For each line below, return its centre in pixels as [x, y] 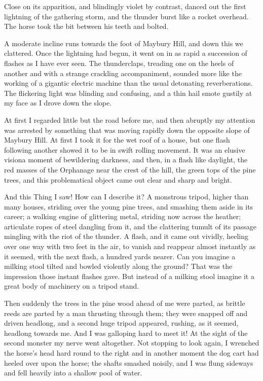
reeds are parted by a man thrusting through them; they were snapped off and [126, 313]
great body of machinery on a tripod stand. [72, 286]
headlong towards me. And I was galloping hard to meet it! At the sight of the [126, 333]
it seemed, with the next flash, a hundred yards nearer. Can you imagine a [120, 256]
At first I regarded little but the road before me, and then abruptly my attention [130, 119]
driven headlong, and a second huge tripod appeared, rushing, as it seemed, [121, 323]
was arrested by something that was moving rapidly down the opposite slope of [127, 130]
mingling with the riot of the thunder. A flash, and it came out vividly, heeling [126, 236]
